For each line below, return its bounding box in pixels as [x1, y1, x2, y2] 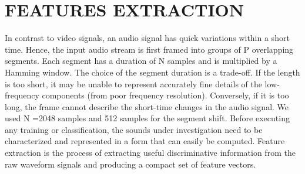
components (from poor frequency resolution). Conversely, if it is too [42, 89, 289, 101]
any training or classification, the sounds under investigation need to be [5, 123, 263, 135]
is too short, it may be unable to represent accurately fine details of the [5, 77, 262, 90]
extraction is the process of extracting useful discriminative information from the [5, 146, 296, 159]
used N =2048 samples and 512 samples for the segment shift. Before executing [5, 112, 290, 124]
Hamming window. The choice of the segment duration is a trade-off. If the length [5, 66, 300, 78]
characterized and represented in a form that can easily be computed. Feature [5, 135, 285, 147]
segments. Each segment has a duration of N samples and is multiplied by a [5, 54, 277, 67]
